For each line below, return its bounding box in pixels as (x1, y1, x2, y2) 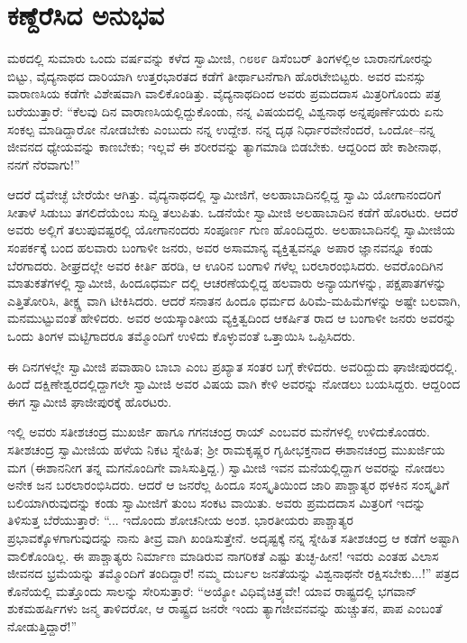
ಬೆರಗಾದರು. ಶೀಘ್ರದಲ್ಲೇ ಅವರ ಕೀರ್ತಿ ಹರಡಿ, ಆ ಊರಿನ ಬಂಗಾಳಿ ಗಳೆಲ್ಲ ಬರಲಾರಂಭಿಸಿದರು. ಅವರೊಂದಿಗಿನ (7, 255, 444, 274)
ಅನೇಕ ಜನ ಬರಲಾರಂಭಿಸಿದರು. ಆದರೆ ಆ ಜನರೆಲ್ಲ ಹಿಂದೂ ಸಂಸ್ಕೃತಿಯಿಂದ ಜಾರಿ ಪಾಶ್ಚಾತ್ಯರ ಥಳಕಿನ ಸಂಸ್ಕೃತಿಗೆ (7, 475, 450, 494)
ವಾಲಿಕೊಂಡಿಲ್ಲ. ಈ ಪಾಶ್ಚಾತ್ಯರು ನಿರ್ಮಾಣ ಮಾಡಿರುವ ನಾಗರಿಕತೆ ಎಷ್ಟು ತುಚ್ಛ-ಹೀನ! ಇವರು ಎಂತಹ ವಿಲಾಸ (7, 546, 439, 565)
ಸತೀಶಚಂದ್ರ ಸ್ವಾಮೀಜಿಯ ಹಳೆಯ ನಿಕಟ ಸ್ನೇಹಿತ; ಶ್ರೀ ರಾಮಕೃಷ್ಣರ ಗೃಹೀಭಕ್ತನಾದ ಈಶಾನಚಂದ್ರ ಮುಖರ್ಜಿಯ (7, 440, 445, 458)
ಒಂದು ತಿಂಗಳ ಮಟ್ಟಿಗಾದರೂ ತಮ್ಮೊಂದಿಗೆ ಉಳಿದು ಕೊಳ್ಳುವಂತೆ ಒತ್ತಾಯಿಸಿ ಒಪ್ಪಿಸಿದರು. (7, 326, 356, 345)
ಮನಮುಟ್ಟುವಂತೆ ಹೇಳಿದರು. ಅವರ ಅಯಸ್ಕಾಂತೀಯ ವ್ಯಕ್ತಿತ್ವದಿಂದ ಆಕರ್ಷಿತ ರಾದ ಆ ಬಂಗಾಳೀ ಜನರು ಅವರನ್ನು (7, 308, 457, 327)
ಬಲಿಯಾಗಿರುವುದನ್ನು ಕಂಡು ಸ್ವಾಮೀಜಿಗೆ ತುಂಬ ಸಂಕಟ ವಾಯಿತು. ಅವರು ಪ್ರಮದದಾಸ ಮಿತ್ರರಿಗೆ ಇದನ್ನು (7, 492, 426, 511)
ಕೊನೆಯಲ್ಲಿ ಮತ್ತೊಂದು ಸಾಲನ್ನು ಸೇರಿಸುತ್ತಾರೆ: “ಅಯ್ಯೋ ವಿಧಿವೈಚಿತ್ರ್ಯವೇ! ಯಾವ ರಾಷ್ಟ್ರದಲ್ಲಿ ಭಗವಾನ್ (7, 581, 417, 600)
